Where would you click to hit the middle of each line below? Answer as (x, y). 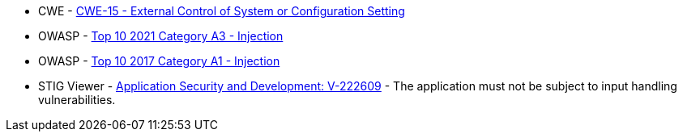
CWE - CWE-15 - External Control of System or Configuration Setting (222, 11)
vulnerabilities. (77, 100)
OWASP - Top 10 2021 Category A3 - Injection (161, 36)
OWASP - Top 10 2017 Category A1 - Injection (159, 61)
